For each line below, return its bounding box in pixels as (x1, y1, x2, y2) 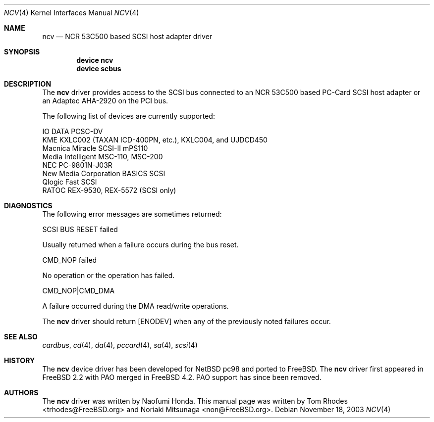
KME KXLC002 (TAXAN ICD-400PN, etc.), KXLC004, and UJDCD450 (42, 136, 268, 144)
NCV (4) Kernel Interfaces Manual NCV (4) (4, 8, 139, 17)
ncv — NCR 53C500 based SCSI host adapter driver (42, 32, 213, 41)
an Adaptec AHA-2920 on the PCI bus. (42, 96, 168, 105)
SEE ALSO (4, 332, 38, 341)
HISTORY (4, 356, 35, 365)
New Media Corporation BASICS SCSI (42, 169, 165, 178)
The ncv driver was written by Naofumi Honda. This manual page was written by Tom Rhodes (42, 397, 348, 405)
